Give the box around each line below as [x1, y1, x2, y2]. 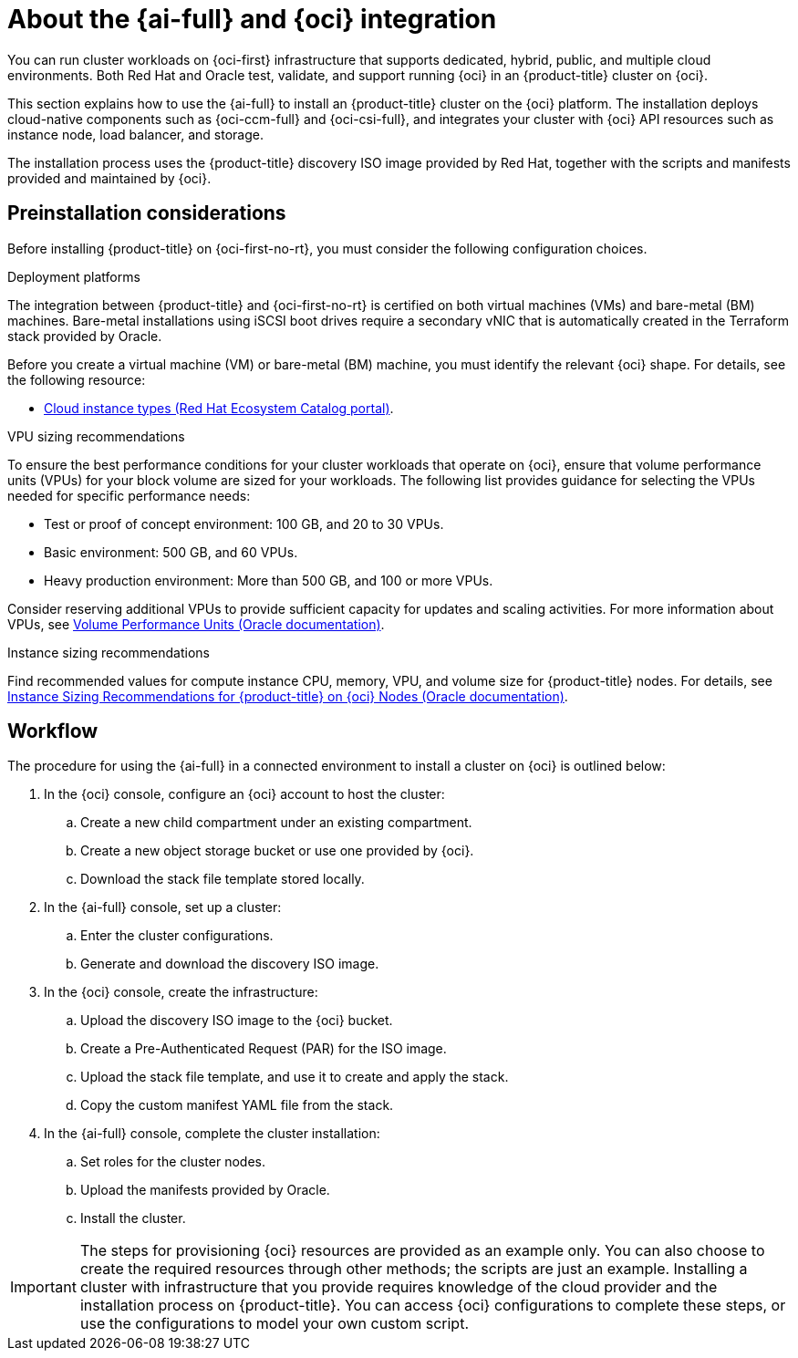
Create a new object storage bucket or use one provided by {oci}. [80, 843, 474, 859]
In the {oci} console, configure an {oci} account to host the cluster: [44, 786, 445, 803]
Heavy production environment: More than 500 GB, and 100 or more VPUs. [44, 572, 493, 588]
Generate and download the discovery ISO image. [80, 956, 379, 972]
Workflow [7, 720, 98, 743]
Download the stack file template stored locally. [80, 871, 365, 887]
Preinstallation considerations [7, 202, 286, 225]
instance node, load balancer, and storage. [7, 126, 264, 142]
